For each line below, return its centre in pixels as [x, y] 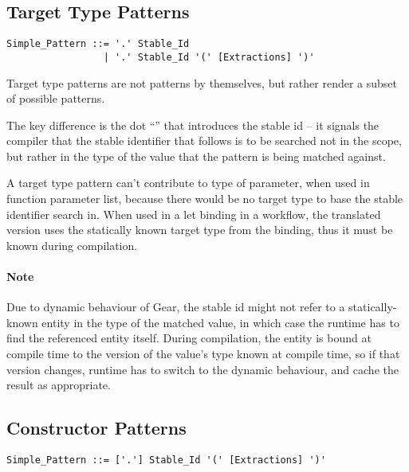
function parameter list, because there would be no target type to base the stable [205, 199]
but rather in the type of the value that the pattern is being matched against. [196, 156]
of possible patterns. [56, 98]
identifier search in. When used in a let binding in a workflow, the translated [194, 214]
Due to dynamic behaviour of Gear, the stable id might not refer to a [176, 307]
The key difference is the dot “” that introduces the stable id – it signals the [193, 125]
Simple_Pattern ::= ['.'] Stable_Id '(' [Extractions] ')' [166, 460]
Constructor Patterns [96, 428]
